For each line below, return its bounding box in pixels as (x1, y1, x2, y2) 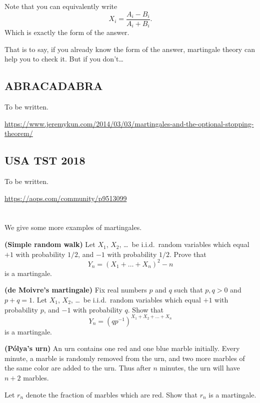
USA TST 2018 (4, 152, 85, 168)
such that (174, 284, 203, 295)
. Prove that (169, 248, 206, 259)
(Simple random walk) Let (4, 239, 95, 249)
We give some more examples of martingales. (4, 222, 142, 232)
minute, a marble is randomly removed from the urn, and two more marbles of (4, 352, 245, 363)
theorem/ (4, 128, 33, 138)
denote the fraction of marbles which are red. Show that (25, 389, 197, 399)
